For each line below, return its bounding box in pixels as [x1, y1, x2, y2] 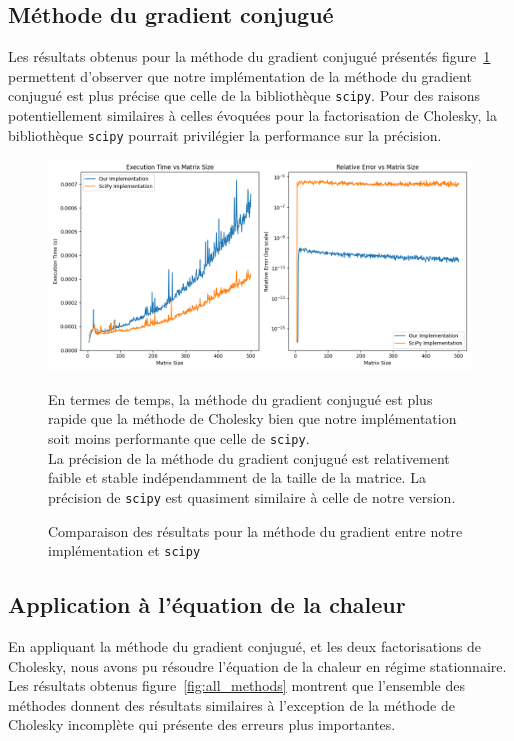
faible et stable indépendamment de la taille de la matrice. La [48, 467, 426, 488]
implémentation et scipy [48, 540, 201, 561]
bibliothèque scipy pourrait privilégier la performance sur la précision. [8, 124, 442, 145]
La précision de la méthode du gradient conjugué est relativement [48, 447, 450, 468]
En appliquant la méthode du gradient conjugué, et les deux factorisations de [8, 636, 482, 657]
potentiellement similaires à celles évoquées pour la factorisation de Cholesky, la [8, 105, 497, 126]
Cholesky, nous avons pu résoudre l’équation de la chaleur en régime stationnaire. [8, 655, 507, 676]
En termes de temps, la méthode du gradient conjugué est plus [48, 388, 433, 409]
